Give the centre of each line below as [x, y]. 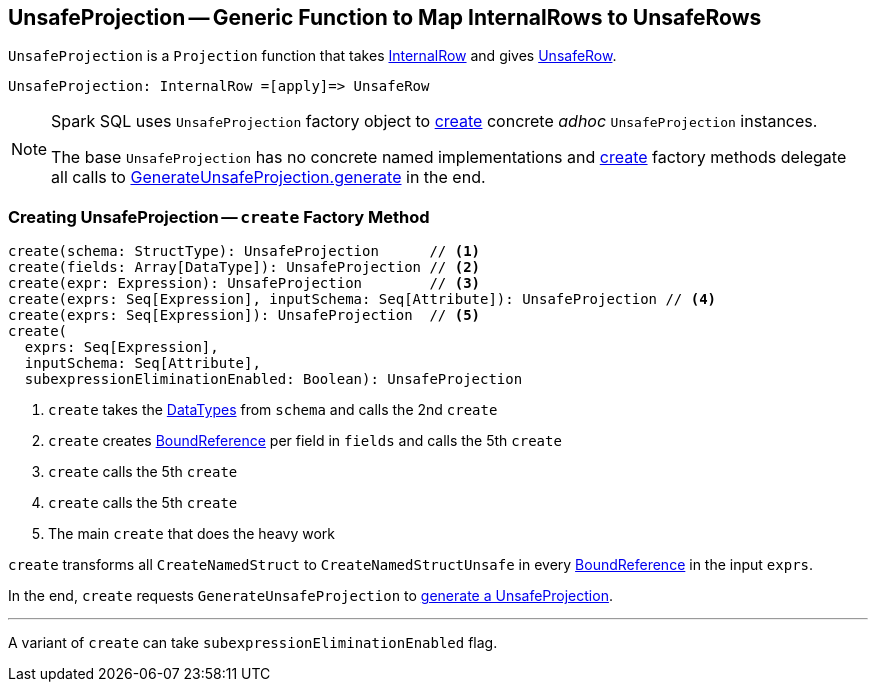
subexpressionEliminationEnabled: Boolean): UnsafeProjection [273, 379]
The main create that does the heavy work [191, 534]
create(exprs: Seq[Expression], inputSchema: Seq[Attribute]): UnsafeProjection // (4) [362, 299]
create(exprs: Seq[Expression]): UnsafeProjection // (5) [244, 315]
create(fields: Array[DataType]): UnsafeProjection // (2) [244, 267]
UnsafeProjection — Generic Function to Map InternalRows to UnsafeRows [385, 17]
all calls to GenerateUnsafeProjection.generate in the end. [268, 177]
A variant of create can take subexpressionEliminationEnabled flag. [253, 643]
